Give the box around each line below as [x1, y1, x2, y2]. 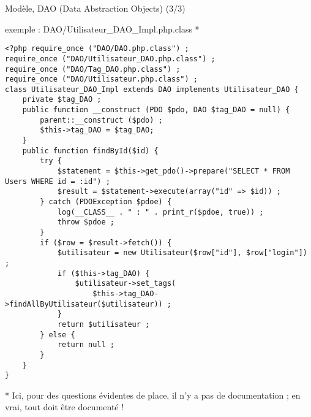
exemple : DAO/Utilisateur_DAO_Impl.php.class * [5, 22, 200, 35]
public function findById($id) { [22, 146, 159, 155]
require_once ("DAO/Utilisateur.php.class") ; [5, 75, 198, 84]
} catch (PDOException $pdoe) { [40, 197, 172, 207]
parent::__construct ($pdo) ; [40, 115, 163, 124]
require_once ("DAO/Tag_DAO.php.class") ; [5, 64, 181, 74]
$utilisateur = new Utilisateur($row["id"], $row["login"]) [57, 248, 307, 258]
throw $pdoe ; [57, 218, 114, 227]
